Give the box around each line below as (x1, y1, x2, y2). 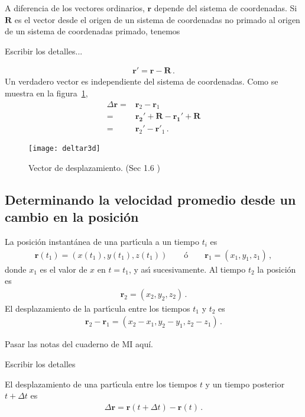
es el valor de (40, 263, 87, 275)
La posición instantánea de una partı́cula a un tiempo (5, 235, 200, 247)
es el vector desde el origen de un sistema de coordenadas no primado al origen (14, 13, 300, 25)
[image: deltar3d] (28, 144, 100, 153)
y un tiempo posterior (205, 377, 285, 390)
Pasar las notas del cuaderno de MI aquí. (5, 338, 153, 350)
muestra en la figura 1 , (5, 87, 88, 99)
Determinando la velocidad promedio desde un (5, 190, 296, 208)
